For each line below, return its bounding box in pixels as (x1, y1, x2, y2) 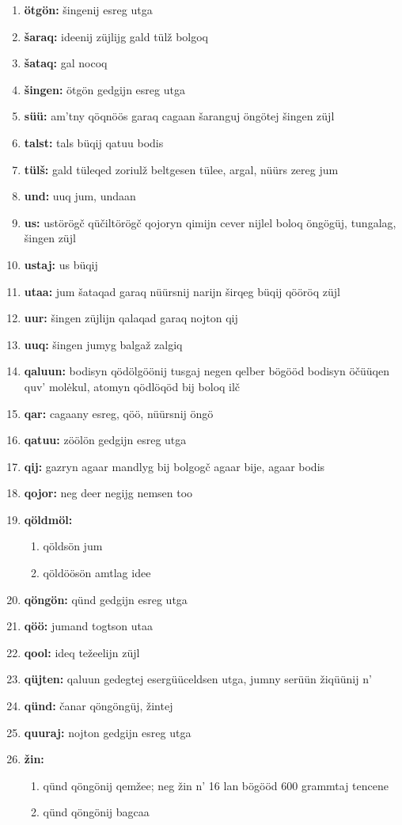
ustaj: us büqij (24, 256, 98, 272)
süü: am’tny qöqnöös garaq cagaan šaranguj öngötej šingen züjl (24, 108, 335, 124)
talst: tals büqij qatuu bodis (24, 134, 164, 150)
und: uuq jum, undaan (24, 188, 136, 204)
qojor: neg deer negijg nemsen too (24, 485, 193, 501)
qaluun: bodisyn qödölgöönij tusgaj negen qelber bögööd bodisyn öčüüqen (24, 363, 389, 379)
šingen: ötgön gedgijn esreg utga (24, 81, 185, 97)
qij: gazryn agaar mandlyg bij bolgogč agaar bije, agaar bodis (24, 458, 325, 474)
